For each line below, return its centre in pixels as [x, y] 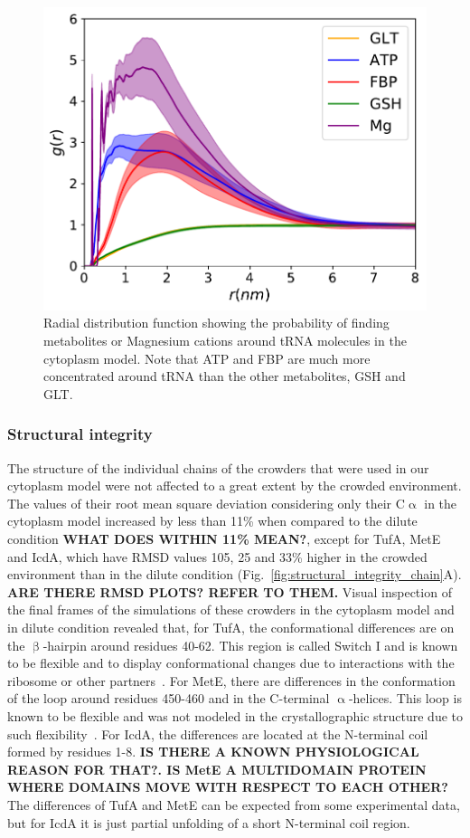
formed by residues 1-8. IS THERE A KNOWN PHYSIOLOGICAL [213, 752]
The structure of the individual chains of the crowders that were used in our [218, 467]
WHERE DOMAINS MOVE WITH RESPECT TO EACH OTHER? [228, 787]
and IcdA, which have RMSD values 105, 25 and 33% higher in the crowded [217, 556]
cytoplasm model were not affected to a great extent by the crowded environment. [235, 486]
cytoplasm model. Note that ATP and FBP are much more [207, 358]
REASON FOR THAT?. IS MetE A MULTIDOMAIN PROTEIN [217, 769]
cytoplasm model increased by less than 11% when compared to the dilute [212, 521]
